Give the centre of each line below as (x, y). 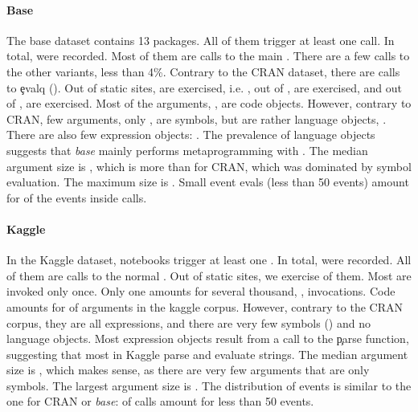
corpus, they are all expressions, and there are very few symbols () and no (189, 322)
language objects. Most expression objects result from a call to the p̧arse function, (208, 339)
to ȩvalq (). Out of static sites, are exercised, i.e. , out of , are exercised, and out (205, 87)
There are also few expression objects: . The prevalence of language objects (191, 135)
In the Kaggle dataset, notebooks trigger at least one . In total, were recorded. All (209, 260)
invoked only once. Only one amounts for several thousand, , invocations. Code (201, 291)
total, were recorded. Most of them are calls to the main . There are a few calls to (208, 56)
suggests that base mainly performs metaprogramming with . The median (187, 150)
